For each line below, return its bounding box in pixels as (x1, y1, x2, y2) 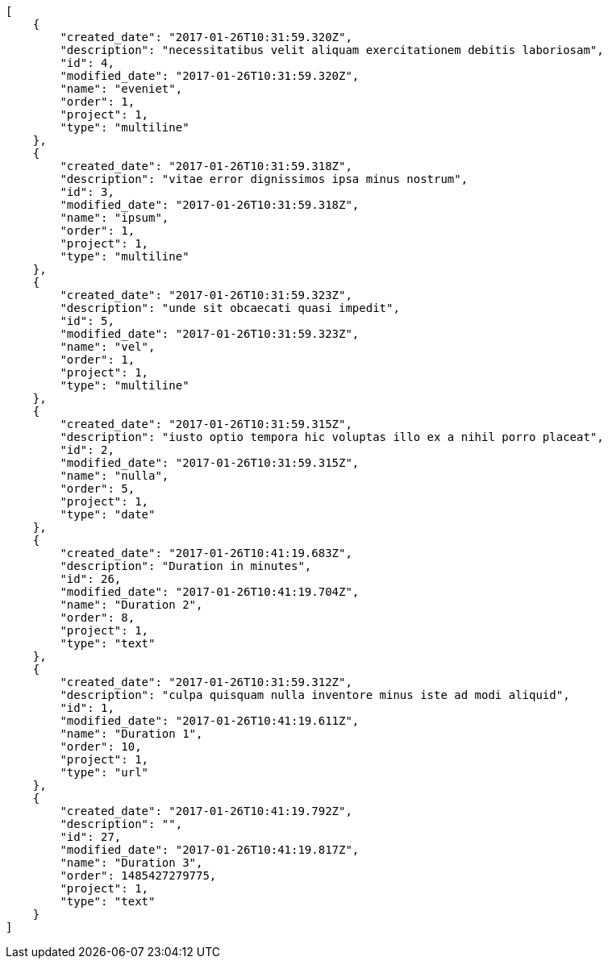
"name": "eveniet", (60, 82, 183, 95)
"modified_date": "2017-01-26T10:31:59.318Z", (60, 198, 360, 211)
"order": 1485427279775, (60, 869, 217, 882)
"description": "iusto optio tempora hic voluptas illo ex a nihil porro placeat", (60, 431, 604, 443)
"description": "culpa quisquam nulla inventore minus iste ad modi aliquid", (60, 688, 570, 701)
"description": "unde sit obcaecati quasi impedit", (60, 302, 400, 314)
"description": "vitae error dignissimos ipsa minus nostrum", (60, 173, 468, 185)
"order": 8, (60, 611, 135, 624)
